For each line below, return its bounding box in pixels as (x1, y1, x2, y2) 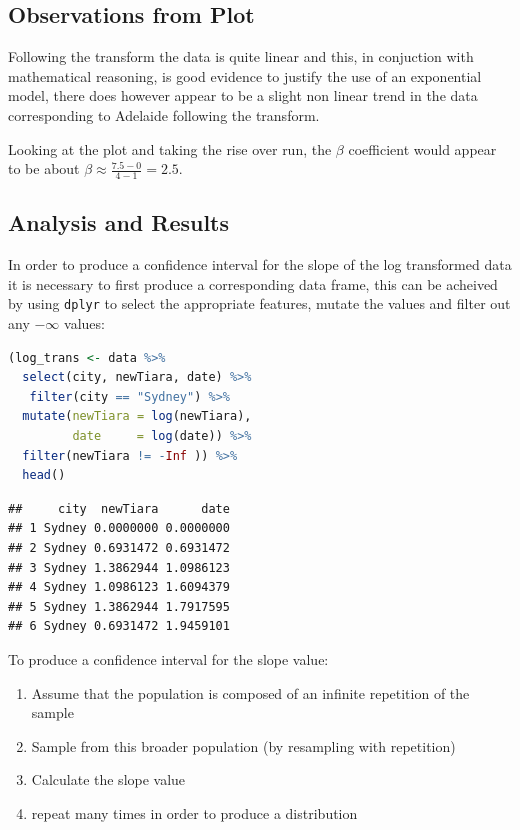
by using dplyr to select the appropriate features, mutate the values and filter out (8, 293, 511, 314)
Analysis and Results (8, 207, 230, 238)
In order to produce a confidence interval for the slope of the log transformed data (8, 254, 512, 275)
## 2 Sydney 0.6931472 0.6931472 (8, 540, 230, 555)
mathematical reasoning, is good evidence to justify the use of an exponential (8, 65, 482, 86)
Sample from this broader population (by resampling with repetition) (31, 735, 456, 756)
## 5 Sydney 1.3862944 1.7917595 (8, 599, 230, 614)
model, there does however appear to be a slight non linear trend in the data (8, 85, 478, 106)
